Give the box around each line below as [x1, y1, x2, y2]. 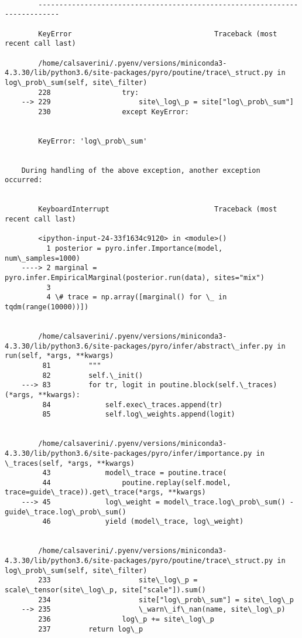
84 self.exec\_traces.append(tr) [42, 400, 223, 409]
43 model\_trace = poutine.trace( [42, 469, 227, 477]
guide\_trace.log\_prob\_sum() [5, 507, 126, 516]
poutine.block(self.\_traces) [159, 381, 277, 390]
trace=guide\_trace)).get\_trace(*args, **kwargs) [5, 488, 206, 497]
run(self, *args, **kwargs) [5, 352, 114, 360]
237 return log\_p [38, 625, 143, 633]
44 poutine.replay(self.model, [42, 478, 231, 487]
